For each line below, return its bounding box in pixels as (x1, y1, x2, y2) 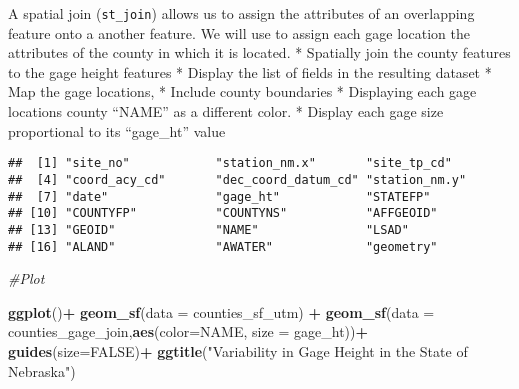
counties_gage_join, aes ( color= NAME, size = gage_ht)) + (8, 321, 369, 342)
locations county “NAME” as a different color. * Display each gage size (8, 101, 444, 122)
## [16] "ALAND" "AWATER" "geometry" (8, 239, 438, 254)
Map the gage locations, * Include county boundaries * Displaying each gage (8, 81, 477, 102)
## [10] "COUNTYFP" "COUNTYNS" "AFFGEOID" (8, 206, 438, 221)
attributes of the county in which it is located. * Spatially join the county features (8, 42, 511, 63)
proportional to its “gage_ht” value (8, 120, 226, 141)
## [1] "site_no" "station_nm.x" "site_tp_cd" (8, 156, 452, 171)
